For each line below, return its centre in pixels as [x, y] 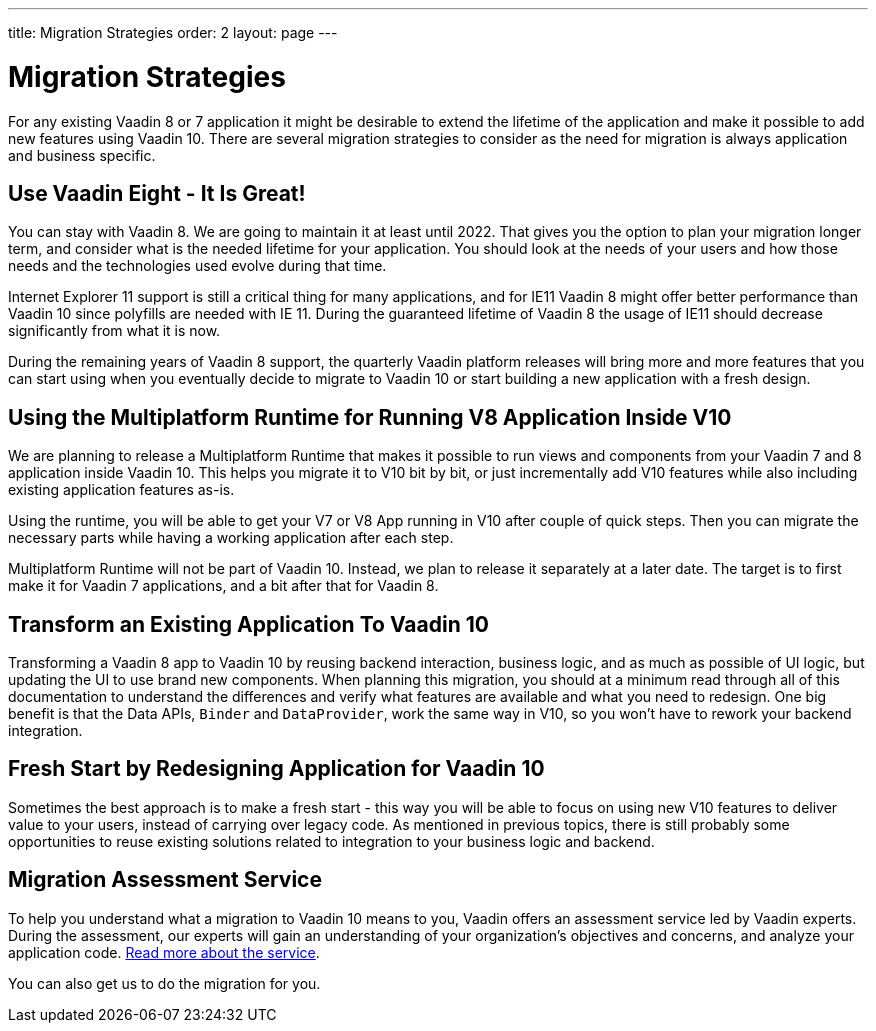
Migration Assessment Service [165, 880]
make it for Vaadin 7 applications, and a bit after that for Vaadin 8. [223, 586]
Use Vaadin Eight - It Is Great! [157, 193]
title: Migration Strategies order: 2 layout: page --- [173, 32]
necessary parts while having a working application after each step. [231, 538]
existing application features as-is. [121, 490]
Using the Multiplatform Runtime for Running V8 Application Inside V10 [370, 417]
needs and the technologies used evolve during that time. [197, 266]
